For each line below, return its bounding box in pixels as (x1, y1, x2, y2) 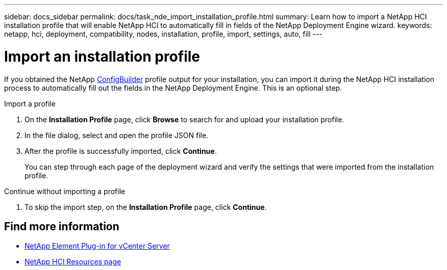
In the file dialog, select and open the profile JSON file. (24, 130, 209, 140)
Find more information (4, 220, 119, 233)
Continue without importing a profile (4, 186, 126, 196)
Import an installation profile (4, 47, 201, 65)
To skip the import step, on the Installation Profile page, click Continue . (24, 202, 267, 211)
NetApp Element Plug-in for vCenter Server (24, 241, 170, 251)
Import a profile (4, 99, 56, 108)
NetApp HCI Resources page (24, 257, 121, 266)
